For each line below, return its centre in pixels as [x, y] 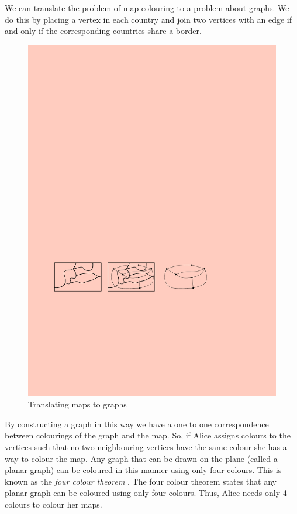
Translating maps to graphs [77, 404]
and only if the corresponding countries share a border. [103, 31]
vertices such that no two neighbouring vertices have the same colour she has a [146, 447]
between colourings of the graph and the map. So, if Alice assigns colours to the [148, 435]
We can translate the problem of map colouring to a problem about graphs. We [147, 8]
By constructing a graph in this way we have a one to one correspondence [137, 424]
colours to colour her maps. [53, 504]
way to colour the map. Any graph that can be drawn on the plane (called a [141, 458]
